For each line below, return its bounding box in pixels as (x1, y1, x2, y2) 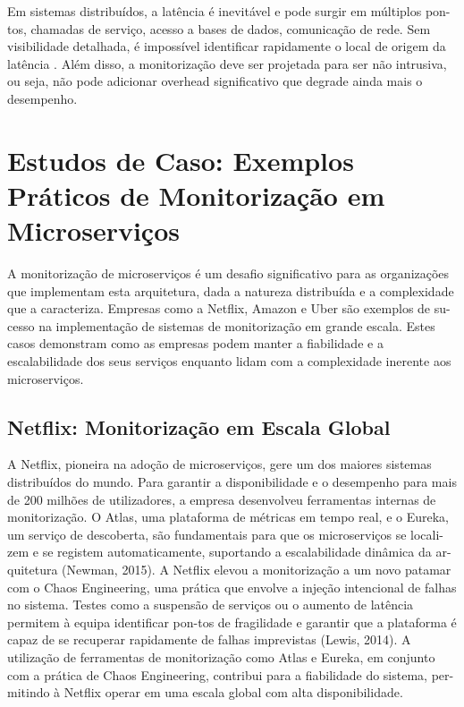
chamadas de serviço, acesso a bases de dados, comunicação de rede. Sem (30, 19, 431, 38)
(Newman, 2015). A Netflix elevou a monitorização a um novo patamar (62, 559, 451, 578)
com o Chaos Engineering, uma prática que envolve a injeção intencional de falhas (7, 577, 457, 596)
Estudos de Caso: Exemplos (7, 141, 354, 178)
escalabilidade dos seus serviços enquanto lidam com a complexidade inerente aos (7, 352, 451, 371)
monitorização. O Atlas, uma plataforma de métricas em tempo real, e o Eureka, (7, 507, 450, 526)
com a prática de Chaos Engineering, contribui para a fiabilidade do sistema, (7, 665, 427, 684)
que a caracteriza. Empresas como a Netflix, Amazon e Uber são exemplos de (7, 299, 431, 318)
